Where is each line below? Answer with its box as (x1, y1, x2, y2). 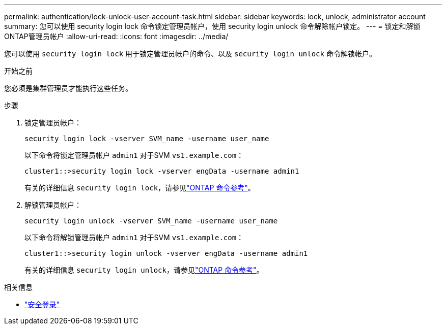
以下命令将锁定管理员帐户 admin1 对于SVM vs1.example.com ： (24, 151, 244, 159)
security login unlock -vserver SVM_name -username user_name (24, 217, 278, 225)
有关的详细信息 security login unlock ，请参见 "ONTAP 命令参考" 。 (24, 266, 264, 274)
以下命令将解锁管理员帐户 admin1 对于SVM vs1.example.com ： (24, 233, 244, 242)
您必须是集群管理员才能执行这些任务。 (4, 84, 132, 92)
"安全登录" (24, 300, 60, 309)
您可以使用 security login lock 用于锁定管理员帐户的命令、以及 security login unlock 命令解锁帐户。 (4, 49, 376, 58)
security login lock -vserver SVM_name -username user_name (24, 135, 269, 143)
